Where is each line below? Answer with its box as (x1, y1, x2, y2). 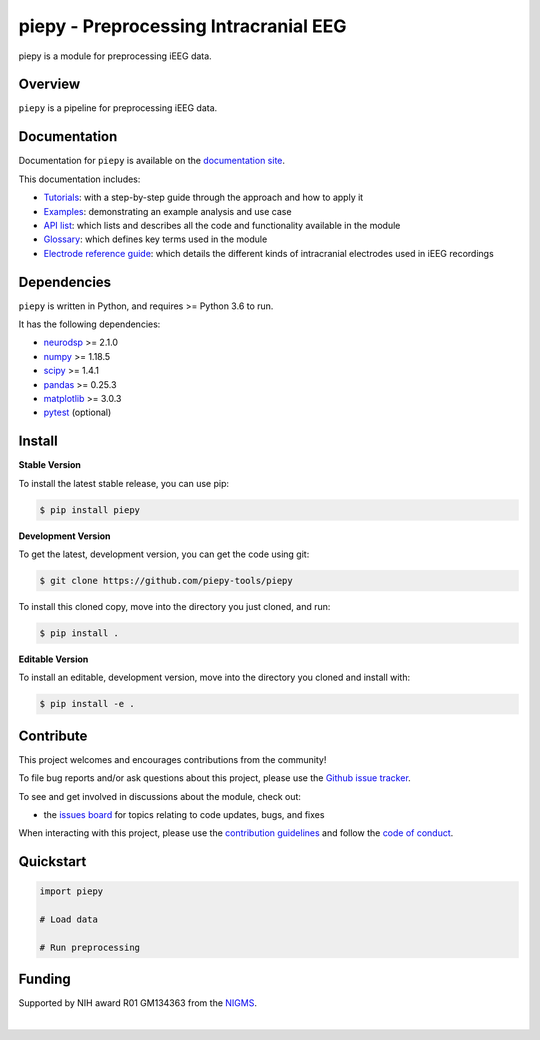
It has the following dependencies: (18, 318, 161, 330)
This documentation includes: (18, 173, 141, 185)
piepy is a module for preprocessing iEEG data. (18, 50, 212, 62)
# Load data (39, 914, 99, 925)
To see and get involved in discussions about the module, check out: (18, 790, 302, 802)
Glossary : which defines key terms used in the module (43, 233, 268, 245)
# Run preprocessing (39, 941, 140, 953)
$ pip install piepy (39, 504, 140, 515)
